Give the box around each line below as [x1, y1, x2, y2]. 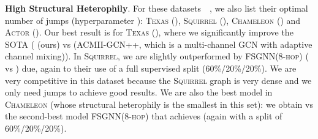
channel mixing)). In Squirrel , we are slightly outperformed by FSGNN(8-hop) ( [5, 50, 309, 62]
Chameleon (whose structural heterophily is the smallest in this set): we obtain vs [5, 97, 313, 110]
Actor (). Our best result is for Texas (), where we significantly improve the [5, 26, 293, 39]
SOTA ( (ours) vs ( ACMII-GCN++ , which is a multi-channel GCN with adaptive [5, 37, 312, 50]
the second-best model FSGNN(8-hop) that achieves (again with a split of [5, 110, 282, 122]
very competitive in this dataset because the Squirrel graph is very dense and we [5, 73, 312, 86]
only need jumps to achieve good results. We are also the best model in [5, 86, 273, 99]
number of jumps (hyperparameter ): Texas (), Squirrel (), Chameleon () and [5, 13, 301, 26]
